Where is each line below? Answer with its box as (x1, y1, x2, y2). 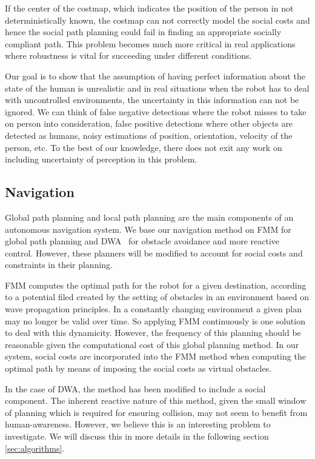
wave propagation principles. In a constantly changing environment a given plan (5, 303, 302, 315)
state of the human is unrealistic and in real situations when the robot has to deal (5, 81, 310, 94)
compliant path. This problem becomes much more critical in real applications (5, 37, 296, 50)
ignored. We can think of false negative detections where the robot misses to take (5, 105, 307, 118)
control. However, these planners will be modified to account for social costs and (5, 246, 303, 259)
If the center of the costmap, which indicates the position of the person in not (5, 2, 294, 14)
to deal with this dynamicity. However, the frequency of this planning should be (5, 326, 301, 339)
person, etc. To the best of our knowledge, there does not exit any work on (5, 141, 282, 153)
